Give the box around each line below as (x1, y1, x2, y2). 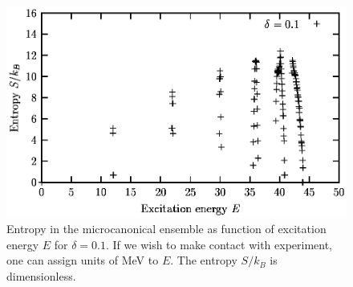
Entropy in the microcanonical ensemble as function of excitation (6, 220, 327, 237)
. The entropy (170, 252, 237, 269)
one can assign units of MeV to (6, 252, 159, 269)
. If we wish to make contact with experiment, (106, 236, 333, 252)
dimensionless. (6, 267, 76, 284)
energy (6, 236, 39, 252)
